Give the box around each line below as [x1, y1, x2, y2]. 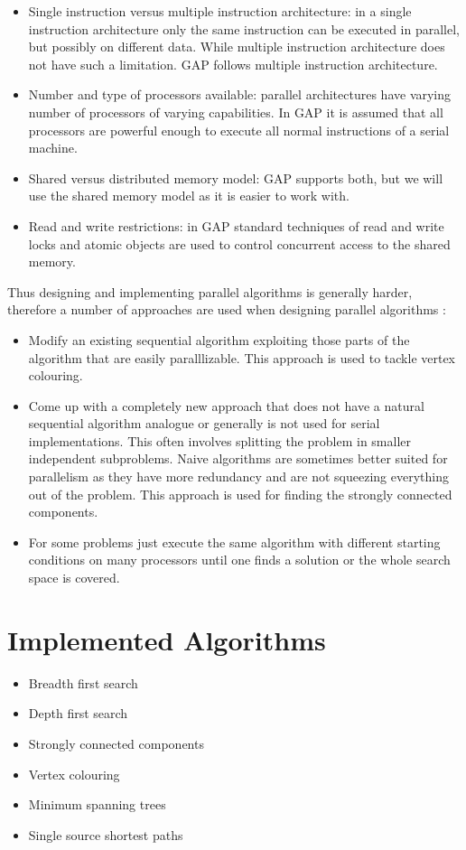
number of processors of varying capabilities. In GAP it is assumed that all [28, 102, 443, 121]
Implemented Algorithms [7, 621, 326, 658]
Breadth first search [28, 673, 138, 692]
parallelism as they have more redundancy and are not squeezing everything [28, 467, 449, 486]
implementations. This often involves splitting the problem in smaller [28, 431, 411, 450]
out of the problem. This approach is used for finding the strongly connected [28, 484, 452, 503]
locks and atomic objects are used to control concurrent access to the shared [28, 234, 451, 253]
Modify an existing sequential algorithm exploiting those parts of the [28, 330, 410, 349]
